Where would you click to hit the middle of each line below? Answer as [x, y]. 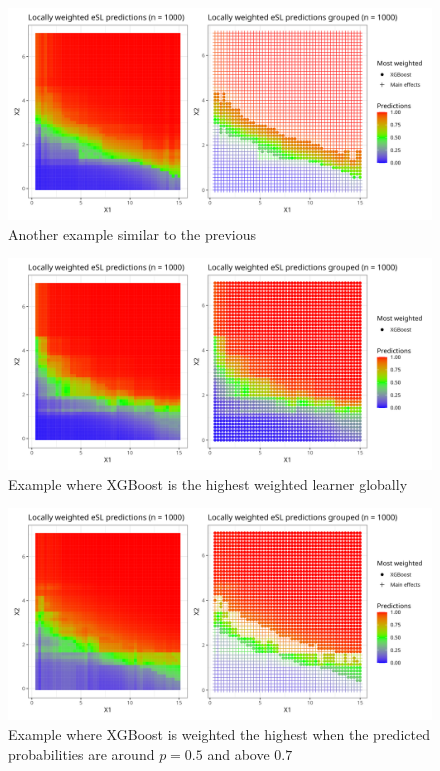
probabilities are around [81, 753]
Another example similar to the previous [132, 233]
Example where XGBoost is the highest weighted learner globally [208, 483]
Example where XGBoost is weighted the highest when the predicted [219, 733]
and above [238, 753]
